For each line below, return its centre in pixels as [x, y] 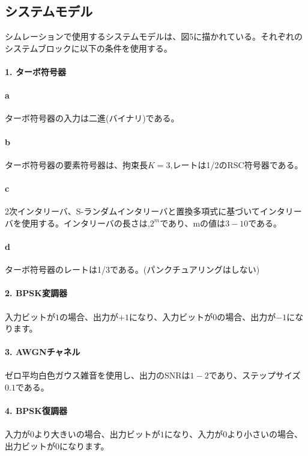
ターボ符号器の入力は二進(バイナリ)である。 [92, 118]
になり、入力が [194, 434]
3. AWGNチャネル [43, 352]
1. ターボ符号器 [35, 71]
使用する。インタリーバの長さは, [86, 223]
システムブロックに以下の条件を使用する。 [89, 48]
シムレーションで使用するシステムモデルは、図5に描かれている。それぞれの [154, 36]
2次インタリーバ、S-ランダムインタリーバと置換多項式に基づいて [132, 211]
